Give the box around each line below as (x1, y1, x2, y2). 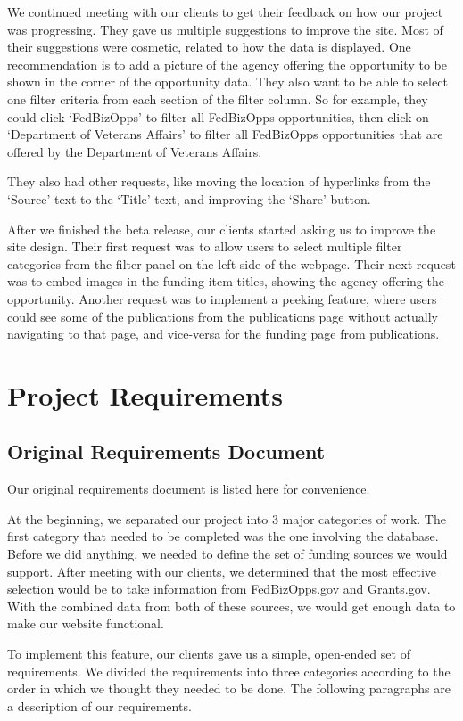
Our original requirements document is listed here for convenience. (7, 479, 370, 498)
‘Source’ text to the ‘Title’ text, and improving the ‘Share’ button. (7, 189, 371, 208)
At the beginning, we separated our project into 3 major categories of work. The (7, 509, 446, 528)
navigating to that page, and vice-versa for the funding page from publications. (7, 324, 440, 343)
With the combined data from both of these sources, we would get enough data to (7, 596, 456, 615)
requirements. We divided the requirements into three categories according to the (7, 661, 451, 680)
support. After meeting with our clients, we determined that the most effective (7, 561, 437, 580)
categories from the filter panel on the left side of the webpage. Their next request (7, 254, 456, 273)
